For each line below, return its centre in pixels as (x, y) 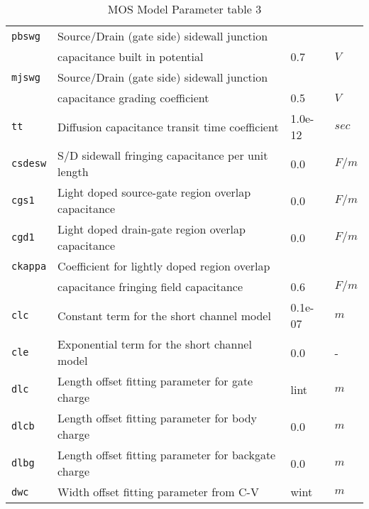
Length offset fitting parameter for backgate (167, 455)
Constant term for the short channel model (164, 315)
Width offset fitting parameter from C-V (158, 492)
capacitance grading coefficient (133, 98)
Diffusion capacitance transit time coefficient (168, 126)
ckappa (29, 266)
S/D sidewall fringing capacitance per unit (163, 155)
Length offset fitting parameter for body (158, 418)
